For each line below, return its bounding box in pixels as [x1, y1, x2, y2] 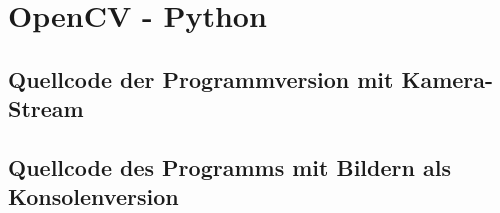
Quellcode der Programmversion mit [8, 63, 394, 94]
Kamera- [401, 63, 494, 94]
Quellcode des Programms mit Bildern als [8, 151, 451, 182]
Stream [8, 93, 84, 124]
